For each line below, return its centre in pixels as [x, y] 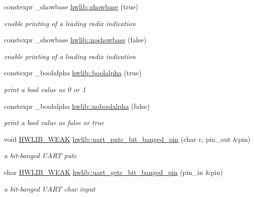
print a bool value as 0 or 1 [45, 89]
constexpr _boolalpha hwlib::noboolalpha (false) [77, 106]
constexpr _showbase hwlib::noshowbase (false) [75, 40]
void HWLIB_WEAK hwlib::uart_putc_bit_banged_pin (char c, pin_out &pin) [127, 139]
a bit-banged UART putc [41, 155]
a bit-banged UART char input [50, 188]
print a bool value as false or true [54, 122]
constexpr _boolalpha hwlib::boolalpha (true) [73, 73]
